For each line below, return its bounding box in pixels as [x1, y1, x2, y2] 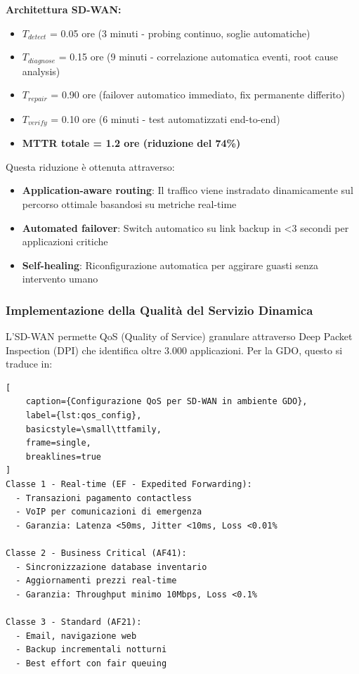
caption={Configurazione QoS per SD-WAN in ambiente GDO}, [25, 396, 308, 407]
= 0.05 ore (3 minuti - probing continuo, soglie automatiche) [50, 25, 311, 40]
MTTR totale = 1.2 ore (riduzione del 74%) [22, 136, 241, 150]
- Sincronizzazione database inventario [15, 562, 207, 572]
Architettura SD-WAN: [6, 2, 122, 16]
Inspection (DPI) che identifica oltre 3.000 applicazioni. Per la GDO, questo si [6, 342, 343, 357]
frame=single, [25, 438, 91, 448]
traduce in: [6, 356, 53, 371]
